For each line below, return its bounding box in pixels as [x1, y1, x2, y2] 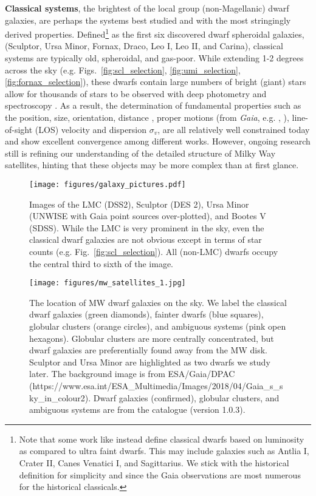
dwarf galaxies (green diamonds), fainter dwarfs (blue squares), [29, 308, 264, 321]
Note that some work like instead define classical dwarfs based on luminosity [19, 432, 304, 445]
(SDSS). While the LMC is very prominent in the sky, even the [29, 221, 264, 234]
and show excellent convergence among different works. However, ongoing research [5, 135, 311, 148]
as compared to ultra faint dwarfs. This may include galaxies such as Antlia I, [19, 444, 309, 457]
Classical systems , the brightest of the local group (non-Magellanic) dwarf [5, 2, 289, 14]
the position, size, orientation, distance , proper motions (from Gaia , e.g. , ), [5, 111, 289, 123]
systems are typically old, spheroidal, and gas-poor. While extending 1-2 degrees [5, 52, 304, 64]
